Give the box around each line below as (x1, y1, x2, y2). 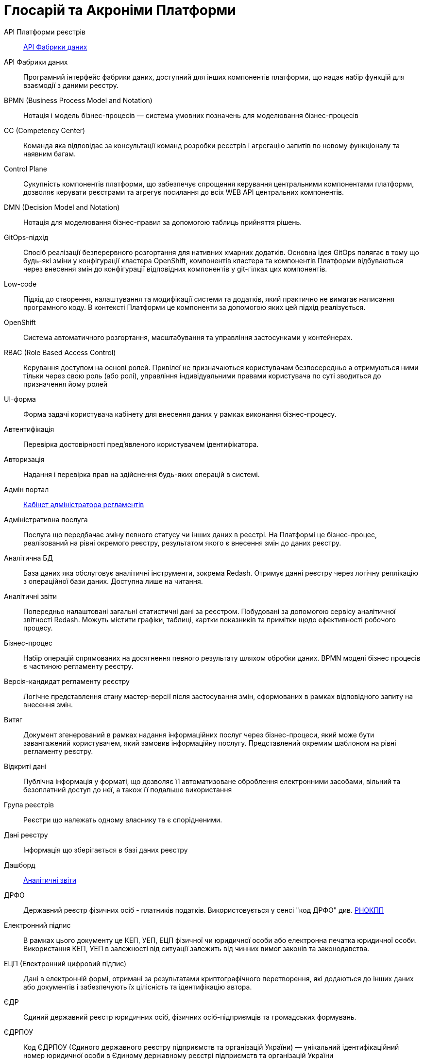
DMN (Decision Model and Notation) (4, 203, 120, 211)
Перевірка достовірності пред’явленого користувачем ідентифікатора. (23, 440, 259, 448)
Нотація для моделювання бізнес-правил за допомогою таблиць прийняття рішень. (23, 218, 302, 226)
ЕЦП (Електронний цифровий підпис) (4, 959, 127, 968)
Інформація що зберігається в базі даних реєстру (23, 845, 188, 854)
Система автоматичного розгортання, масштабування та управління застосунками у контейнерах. (23, 333, 353, 342)
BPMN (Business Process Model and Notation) (4, 96, 153, 104)
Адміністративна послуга (4, 515, 88, 524)
